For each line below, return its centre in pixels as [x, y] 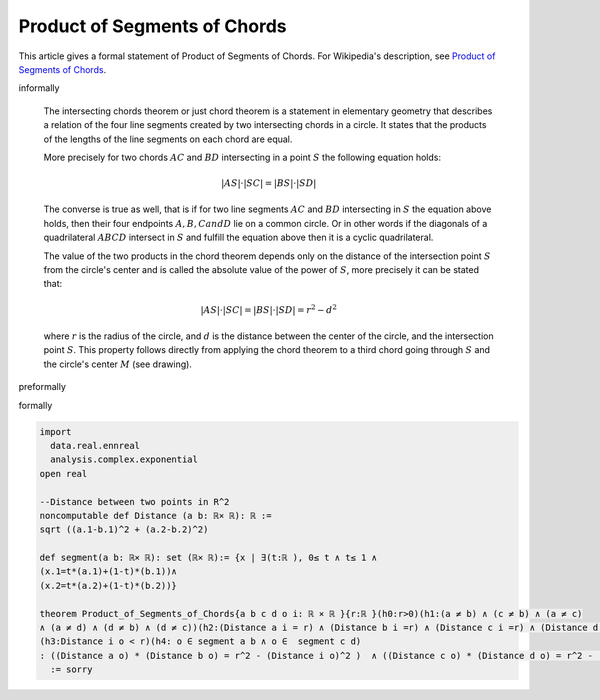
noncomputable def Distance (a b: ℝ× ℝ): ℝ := [155, 515]
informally [39, 88]
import [55, 431]
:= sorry [71, 669]
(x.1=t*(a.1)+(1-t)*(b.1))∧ [108, 571]
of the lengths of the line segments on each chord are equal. [168, 139]
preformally [42, 387]
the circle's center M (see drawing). [117, 364]
